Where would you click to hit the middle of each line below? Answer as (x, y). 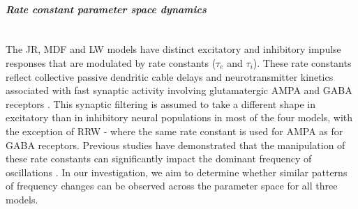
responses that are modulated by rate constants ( (111, 62)
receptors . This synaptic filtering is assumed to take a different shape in (161, 103)
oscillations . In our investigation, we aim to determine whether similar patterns (177, 172)
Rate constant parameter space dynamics (106, 9)
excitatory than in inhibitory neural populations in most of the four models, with (179, 117)
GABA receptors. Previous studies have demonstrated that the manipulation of (176, 145)
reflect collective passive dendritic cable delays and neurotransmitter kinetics (170, 76)
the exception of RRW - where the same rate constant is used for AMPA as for (174, 131)
